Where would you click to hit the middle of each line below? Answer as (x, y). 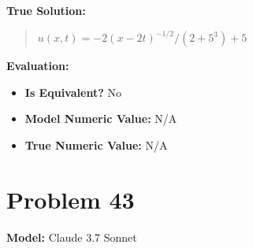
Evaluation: (38, 66)
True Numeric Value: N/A (96, 144)
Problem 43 (71, 199)
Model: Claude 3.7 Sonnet (72, 237)
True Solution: (46, 10)
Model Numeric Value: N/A (101, 118)
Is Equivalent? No (73, 92)
